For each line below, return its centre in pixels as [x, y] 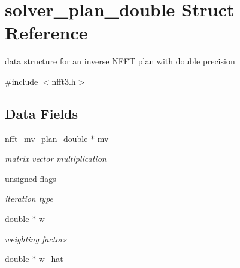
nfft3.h [64, 81]
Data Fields [42, 113]
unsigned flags [31, 178]
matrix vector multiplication [56, 158]
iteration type [29, 198]
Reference [46, 33]
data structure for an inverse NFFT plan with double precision [120, 61]
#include [22, 81]
